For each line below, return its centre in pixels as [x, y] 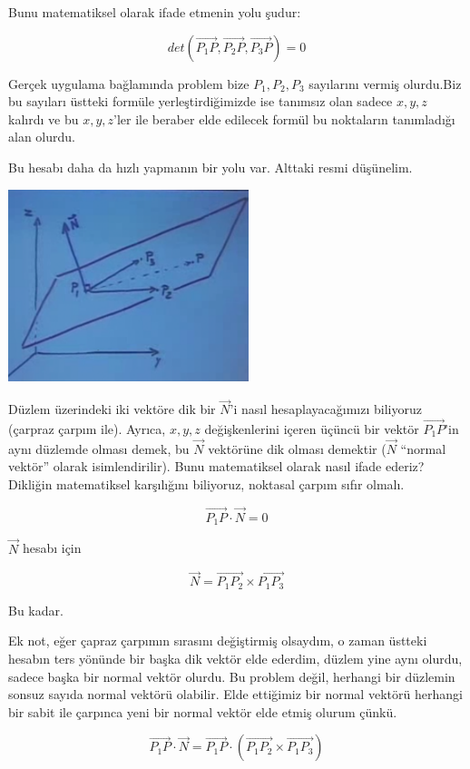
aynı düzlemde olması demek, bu [99, 448]
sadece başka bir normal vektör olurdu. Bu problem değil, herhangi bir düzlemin [232, 676]
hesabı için [52, 548]
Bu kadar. [36, 610]
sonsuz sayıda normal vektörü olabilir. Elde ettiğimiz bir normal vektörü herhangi [235, 694]
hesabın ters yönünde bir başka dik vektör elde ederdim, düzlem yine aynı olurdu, [235, 658]
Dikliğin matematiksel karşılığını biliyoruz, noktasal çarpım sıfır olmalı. [206, 484]
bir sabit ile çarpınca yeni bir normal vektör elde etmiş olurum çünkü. [203, 711]
